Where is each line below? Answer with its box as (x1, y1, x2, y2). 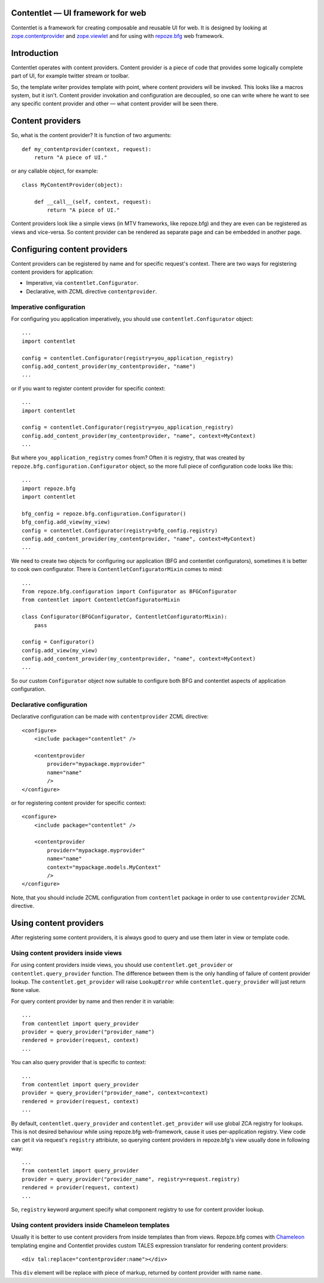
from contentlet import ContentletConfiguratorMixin (22, 596, 180, 604)
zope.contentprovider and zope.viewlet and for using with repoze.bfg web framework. (11, 32, 224, 39)
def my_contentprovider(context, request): (22, 145, 152, 153)
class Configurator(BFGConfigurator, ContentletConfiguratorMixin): (22, 613, 227, 620)
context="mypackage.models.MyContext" (47, 863, 161, 871)
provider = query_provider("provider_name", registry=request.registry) (22, 1175, 240, 1183)
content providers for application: (11, 268, 94, 276)
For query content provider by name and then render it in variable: (11, 997, 175, 1005)
